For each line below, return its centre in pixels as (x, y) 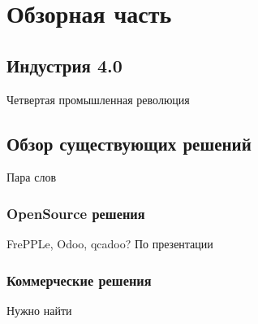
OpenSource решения (76, 213)
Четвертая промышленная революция (98, 99)
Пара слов (32, 177)
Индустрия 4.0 (64, 65)
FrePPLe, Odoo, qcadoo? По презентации (110, 244)
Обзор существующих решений (129, 143)
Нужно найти (39, 310)
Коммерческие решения (79, 280)
